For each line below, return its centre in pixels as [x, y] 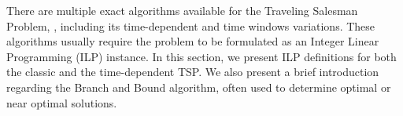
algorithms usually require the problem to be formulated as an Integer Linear [193, 41]
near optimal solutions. [62, 102]
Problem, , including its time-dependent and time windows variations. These [191, 25]
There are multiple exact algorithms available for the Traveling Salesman [182, 10]
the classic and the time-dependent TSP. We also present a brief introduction [193, 72]
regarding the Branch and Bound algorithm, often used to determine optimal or [199, 87]
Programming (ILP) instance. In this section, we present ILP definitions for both [201, 56]
